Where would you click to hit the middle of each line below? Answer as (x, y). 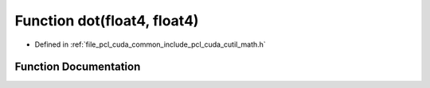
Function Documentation (78, 67)
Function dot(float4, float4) (107, 21)
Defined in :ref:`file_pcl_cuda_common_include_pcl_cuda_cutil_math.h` (150, 44)
